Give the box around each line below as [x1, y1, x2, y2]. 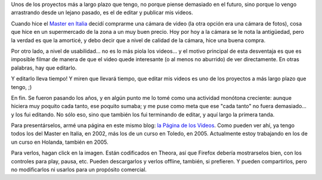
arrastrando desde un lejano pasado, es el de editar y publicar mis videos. [11, 9, 193, 16]
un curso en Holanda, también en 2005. [11, 138, 109, 146]
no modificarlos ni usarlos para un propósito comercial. [11, 166, 147, 173]
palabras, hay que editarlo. [11, 64, 77, 71]
